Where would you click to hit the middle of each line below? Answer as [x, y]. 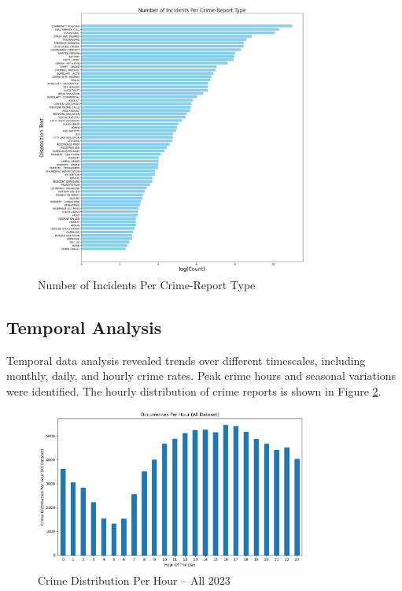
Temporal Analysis [84, 327]
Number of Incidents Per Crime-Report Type [147, 284]
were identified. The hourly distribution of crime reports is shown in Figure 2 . [194, 390]
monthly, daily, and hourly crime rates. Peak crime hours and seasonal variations [201, 375]
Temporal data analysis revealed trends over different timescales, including [186, 360]
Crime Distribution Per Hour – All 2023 [134, 580]
